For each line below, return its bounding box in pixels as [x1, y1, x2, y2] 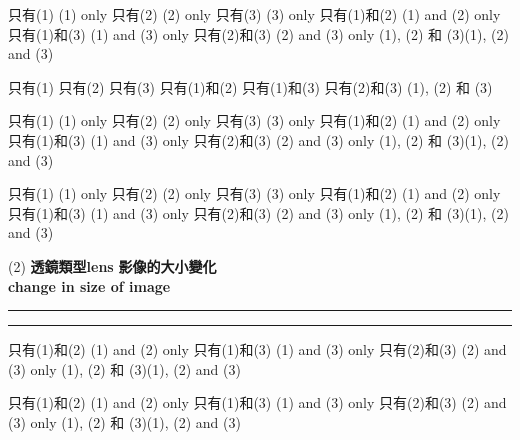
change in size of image [8, 275, 171, 296]
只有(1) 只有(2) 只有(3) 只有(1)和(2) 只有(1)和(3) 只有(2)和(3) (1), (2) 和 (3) [8, 76, 493, 97]
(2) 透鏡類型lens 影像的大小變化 [8, 255, 217, 276]
